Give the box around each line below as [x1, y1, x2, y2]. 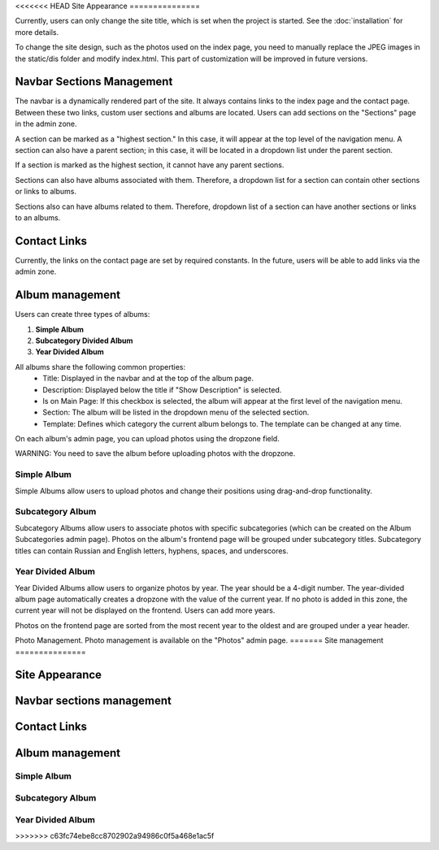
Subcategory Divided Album [35, 336, 133, 345]
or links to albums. [15, 187, 77, 197]
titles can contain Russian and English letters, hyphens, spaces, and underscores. [15, 545, 289, 556]
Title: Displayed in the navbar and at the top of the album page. [42, 374, 254, 384]
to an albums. [15, 212, 61, 223]
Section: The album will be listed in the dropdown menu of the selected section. [42, 407, 310, 418]
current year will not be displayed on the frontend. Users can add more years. [15, 605, 276, 615]
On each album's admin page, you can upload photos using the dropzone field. [15, 434, 280, 444]
